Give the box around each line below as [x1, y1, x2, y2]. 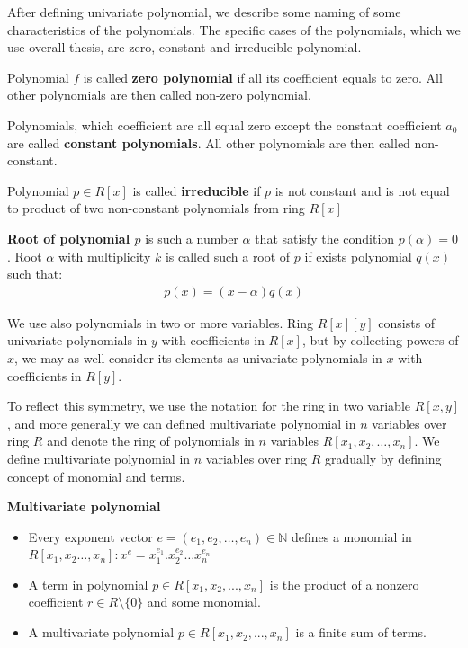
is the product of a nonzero [269, 574, 419, 593]
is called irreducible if [132, 181, 261, 200]
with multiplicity [58, 246, 151, 265]
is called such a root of [165, 246, 291, 265]
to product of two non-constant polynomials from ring [7, 199, 305, 217]
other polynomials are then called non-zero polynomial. [7, 85, 311, 104]
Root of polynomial [7, 228, 130, 247]
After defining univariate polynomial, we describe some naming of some [7, 3, 401, 21]
